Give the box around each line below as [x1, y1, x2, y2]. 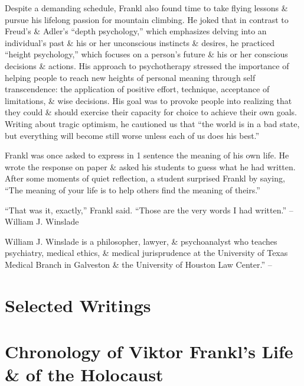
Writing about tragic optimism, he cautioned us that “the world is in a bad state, [5, 117, 300, 129]
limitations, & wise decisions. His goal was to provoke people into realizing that [5, 94, 292, 106]
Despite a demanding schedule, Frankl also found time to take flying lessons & [5, 2, 288, 14]
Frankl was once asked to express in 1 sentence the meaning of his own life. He [5, 149, 289, 161]
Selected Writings [5, 293, 151, 317]
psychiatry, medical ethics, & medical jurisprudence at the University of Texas [5, 246, 288, 259]
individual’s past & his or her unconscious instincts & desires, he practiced [5, 36, 275, 48]
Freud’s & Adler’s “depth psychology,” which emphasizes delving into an [5, 25, 267, 37]
